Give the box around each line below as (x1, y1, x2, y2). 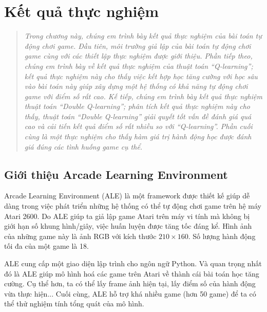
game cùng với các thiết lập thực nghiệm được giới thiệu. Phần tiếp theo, (24, 50, 253, 61)
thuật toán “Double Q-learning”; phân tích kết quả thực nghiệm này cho (24, 101, 250, 112)
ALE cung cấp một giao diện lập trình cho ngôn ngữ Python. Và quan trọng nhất (4, 258, 262, 269)
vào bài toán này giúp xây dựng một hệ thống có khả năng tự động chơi (24, 81, 248, 91)
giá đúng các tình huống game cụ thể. (24, 141, 143, 152)
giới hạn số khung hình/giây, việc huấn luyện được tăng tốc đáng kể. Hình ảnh (4, 221, 252, 231)
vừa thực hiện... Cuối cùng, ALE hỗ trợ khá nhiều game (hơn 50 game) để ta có (4, 288, 256, 299)
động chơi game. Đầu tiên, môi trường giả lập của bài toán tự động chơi (24, 40, 251, 51)
